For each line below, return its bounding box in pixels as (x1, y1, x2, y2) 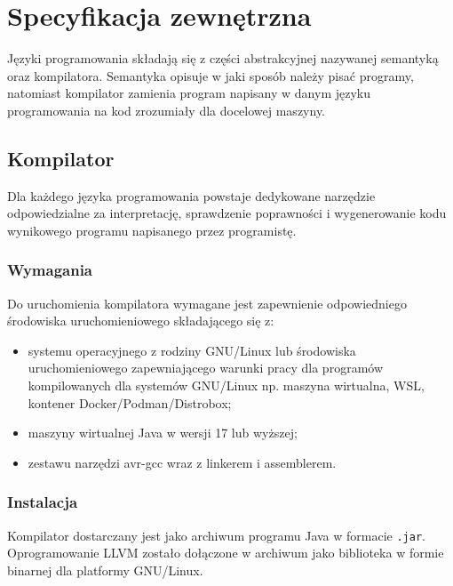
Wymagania (7, 259, 92, 281)
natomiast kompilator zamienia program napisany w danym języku (7, 84, 371, 102)
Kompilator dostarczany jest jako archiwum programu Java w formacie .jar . (7, 526, 425, 544)
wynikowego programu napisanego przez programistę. (7, 221, 297, 239)
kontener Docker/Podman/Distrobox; (28, 393, 232, 412)
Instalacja (7, 491, 78, 513)
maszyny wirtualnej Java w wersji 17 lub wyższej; (28, 423, 298, 442)
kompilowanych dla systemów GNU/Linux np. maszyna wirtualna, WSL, (28, 376, 425, 395)
